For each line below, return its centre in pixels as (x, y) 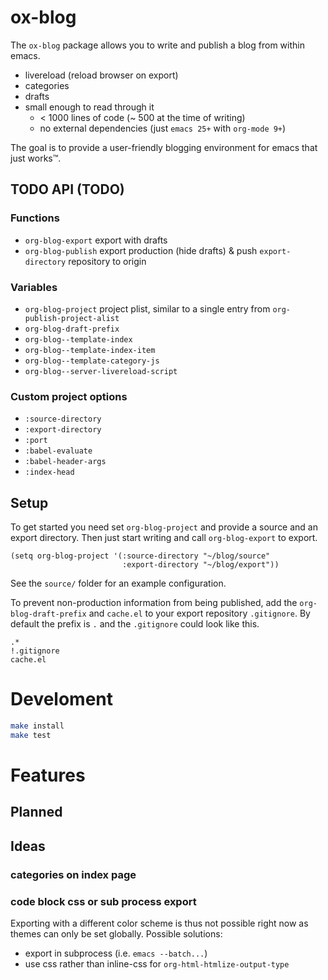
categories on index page (73, 874)
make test (31, 735)
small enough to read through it (89, 107)
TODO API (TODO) (67, 189)
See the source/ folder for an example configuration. (118, 583)
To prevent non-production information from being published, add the (154, 603)
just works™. (36, 158)
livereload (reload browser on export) (101, 75)
